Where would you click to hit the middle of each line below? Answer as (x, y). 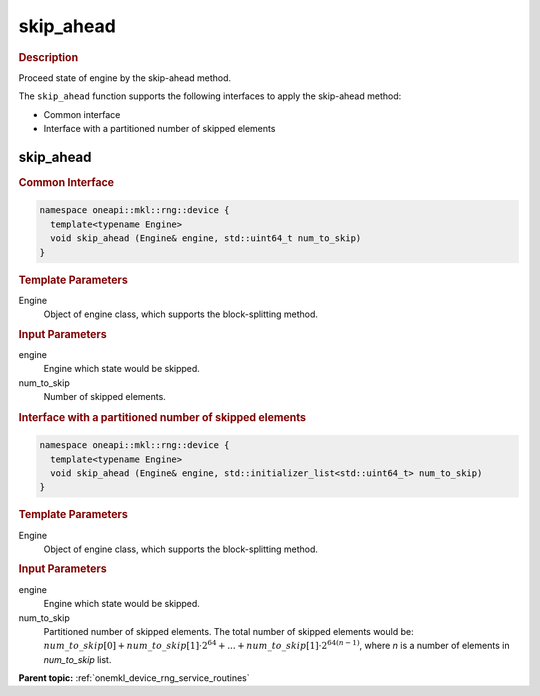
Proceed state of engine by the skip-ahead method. (125, 77)
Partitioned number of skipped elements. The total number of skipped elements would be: (228, 631)
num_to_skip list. (77, 659)
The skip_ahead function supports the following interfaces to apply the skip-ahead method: (210, 96)
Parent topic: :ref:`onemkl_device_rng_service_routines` (134, 678)
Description (48, 57)
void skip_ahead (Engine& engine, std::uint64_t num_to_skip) (206, 238)
